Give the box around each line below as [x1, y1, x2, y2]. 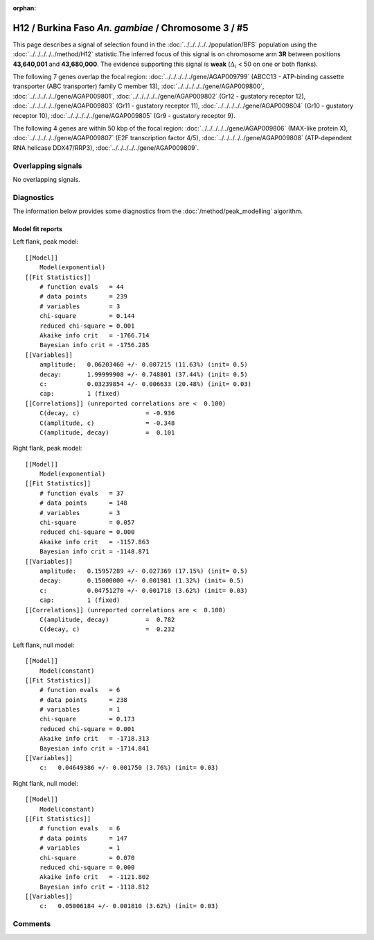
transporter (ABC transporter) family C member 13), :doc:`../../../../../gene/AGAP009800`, [12, 82, 265, 90]
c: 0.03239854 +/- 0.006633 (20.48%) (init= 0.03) [39, 380, 252, 388]
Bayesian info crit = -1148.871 [39, 548, 150, 555]
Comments [12, 919, 51, 929]
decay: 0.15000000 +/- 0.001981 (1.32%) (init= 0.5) [39, 577, 244, 585]
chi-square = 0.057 [39, 519, 135, 527]
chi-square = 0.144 [39, 312, 135, 320]
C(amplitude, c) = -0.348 [39, 419, 175, 427]
